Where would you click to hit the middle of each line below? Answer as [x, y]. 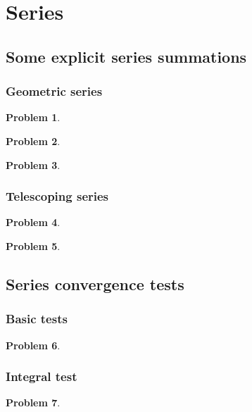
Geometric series [54, 91]
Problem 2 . [33, 141]
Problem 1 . [33, 117]
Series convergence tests [95, 283]
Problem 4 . [33, 222]
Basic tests [37, 319]
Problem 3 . [33, 164]
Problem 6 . [33, 345]
